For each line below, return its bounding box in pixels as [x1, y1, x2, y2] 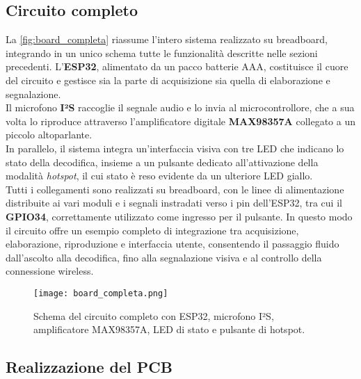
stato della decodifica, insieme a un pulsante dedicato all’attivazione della [6, 154, 319, 169]
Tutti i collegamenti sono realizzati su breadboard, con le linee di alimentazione [6, 182, 344, 196]
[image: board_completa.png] [33, 288, 168, 298]
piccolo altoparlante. [6, 127, 93, 142]
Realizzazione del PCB [6, 356, 173, 378]
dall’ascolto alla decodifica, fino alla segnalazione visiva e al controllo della [6, 250, 322, 264]
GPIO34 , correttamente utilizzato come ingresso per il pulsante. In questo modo [6, 209, 353, 223]
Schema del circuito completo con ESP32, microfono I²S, [33, 308, 274, 323]
